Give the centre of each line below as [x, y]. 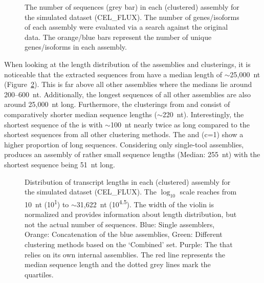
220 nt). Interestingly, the [203, 114]
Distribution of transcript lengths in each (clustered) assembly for [128, 181]
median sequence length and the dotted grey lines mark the [118, 264]
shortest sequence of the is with [53, 124]
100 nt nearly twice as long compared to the [180, 124]
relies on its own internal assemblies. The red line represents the [125, 254]
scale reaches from [208, 192]
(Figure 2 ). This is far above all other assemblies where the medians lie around [128, 84]
